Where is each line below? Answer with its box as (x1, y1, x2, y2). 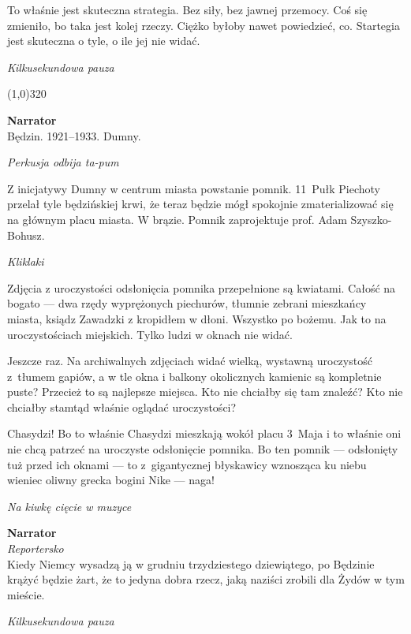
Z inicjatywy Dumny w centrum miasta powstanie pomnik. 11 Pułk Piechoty (7, 180, 380, 196)
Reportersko (7, 540, 64, 557)
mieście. (7, 586, 45, 602)
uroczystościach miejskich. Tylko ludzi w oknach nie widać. (7, 326, 293, 342)
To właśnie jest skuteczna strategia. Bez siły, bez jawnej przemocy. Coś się (7, 2, 368, 17)
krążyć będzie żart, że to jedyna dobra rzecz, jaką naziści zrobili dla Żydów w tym (7, 571, 405, 587)
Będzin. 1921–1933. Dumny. (7, 127, 141, 144)
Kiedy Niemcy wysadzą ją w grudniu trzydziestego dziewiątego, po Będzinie (7, 555, 375, 572)
